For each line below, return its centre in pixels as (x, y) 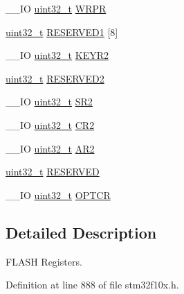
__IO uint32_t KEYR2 (57, 55)
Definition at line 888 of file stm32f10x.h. (92, 285)
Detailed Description (81, 232)
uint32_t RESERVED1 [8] (62, 32)
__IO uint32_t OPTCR (58, 194)
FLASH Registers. (44, 261)
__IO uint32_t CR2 (50, 124)
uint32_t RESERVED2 (55, 78)
